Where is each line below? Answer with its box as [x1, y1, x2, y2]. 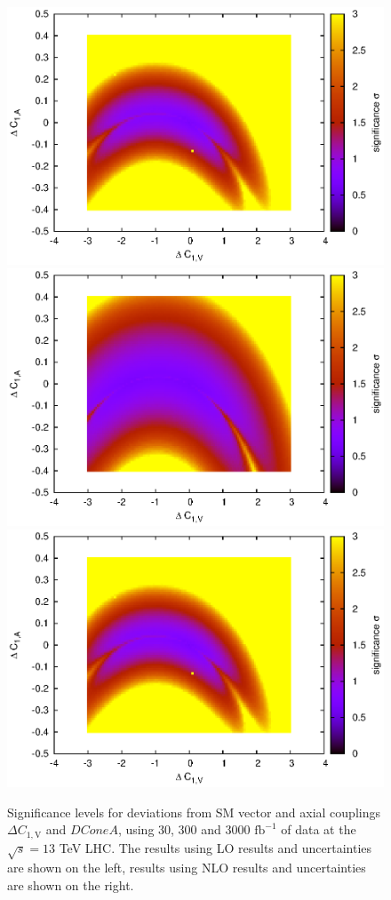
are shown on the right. [7, 875, 134, 894]
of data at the [281, 820, 356, 839]
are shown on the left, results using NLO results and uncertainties [7, 858, 366, 877]
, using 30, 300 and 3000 [117, 820, 251, 839]
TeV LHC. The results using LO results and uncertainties [59, 838, 372, 856]
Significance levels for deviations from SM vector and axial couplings [7, 802, 380, 821]
